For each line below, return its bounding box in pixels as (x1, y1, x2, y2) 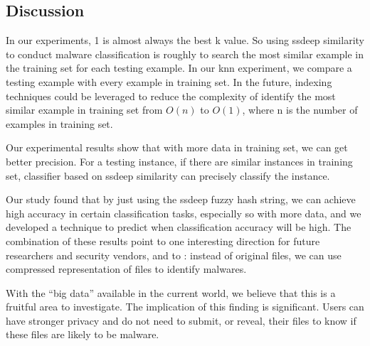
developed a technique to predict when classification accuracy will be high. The (6, 220, 351, 234)
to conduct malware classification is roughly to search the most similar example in (6, 46, 364, 61)
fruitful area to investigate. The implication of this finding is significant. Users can (6, 299, 364, 314)
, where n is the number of (242, 102, 358, 117)
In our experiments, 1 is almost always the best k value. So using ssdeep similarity (6, 33, 364, 48)
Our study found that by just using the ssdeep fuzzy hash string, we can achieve (6, 192, 356, 207)
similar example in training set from (6, 102, 163, 117)
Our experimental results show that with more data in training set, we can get (6, 140, 348, 155)
